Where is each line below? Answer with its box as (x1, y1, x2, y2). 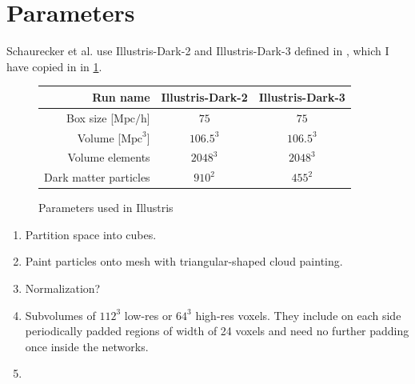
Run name (92, 88, 150, 105)
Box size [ (66, 109, 114, 126)
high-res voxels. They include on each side (195, 306, 401, 323)
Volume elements (67, 149, 150, 166)
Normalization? (25, 280, 101, 297)
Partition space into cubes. (25, 226, 157, 242)
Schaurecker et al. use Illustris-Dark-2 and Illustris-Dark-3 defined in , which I (6, 42, 389, 59)
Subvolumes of (25, 306, 96, 323)
